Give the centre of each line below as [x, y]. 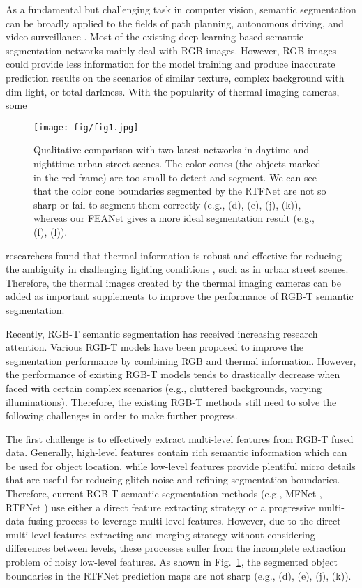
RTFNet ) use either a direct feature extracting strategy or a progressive [161, 507]
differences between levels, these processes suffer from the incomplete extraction [176, 548]
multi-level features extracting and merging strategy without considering [160, 534]
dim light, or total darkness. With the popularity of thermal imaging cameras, [173, 91]
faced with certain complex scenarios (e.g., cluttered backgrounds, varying [164, 387]
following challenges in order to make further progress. [122, 415]
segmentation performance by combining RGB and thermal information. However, [181, 360]
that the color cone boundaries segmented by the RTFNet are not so [180, 191]
